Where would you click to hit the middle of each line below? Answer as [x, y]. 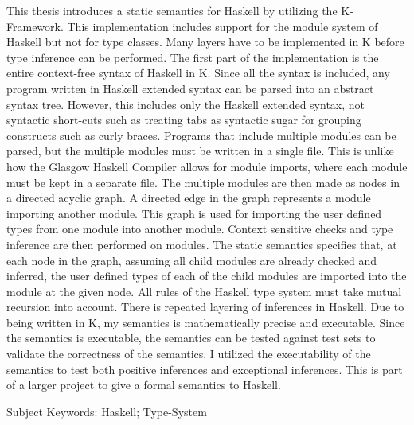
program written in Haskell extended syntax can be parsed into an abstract [190, 88]
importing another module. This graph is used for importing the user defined [194, 213]
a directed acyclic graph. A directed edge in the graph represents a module [189, 198]
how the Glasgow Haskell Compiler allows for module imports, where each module [207, 166]
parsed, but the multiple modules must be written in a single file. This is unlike [200, 151]
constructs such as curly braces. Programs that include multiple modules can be [201, 135]
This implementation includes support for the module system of [223, 26]
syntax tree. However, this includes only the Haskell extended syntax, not [186, 104]
